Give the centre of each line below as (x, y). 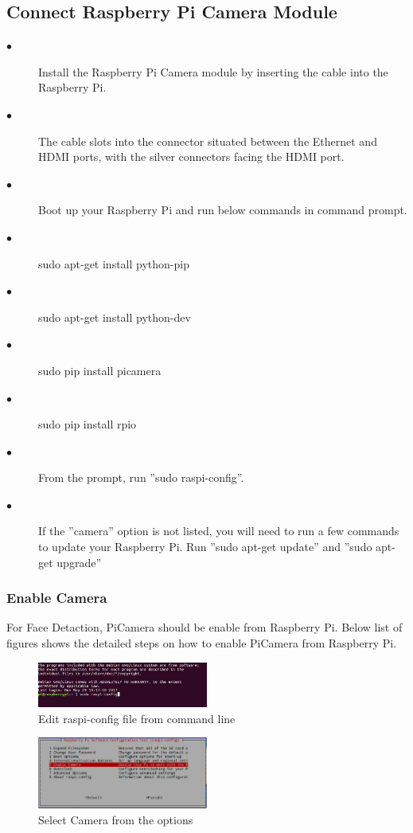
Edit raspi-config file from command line (137, 718)
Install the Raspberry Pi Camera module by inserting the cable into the (213, 71)
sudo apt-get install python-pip (114, 263)
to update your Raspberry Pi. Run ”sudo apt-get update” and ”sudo (205, 547)
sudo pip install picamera (100, 370)
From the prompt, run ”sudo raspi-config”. (141, 477)
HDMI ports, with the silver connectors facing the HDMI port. (191, 156)
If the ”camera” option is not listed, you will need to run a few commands (219, 531)
